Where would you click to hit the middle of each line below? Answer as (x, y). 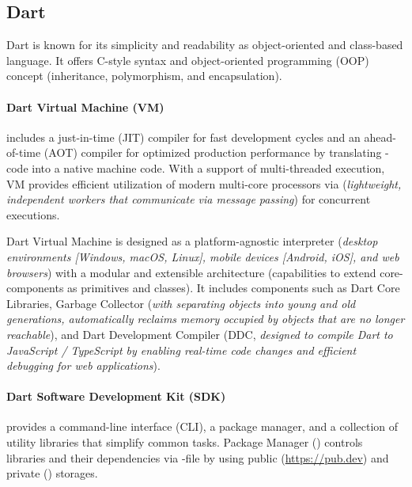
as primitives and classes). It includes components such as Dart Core (234, 288)
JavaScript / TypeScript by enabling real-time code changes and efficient (181, 350)
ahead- (380, 137)
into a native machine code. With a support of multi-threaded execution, (208, 167)
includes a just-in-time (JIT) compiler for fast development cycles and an (183, 137)
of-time (24, 152)
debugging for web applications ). (83, 365)
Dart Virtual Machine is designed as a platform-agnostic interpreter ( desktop (192, 241)
